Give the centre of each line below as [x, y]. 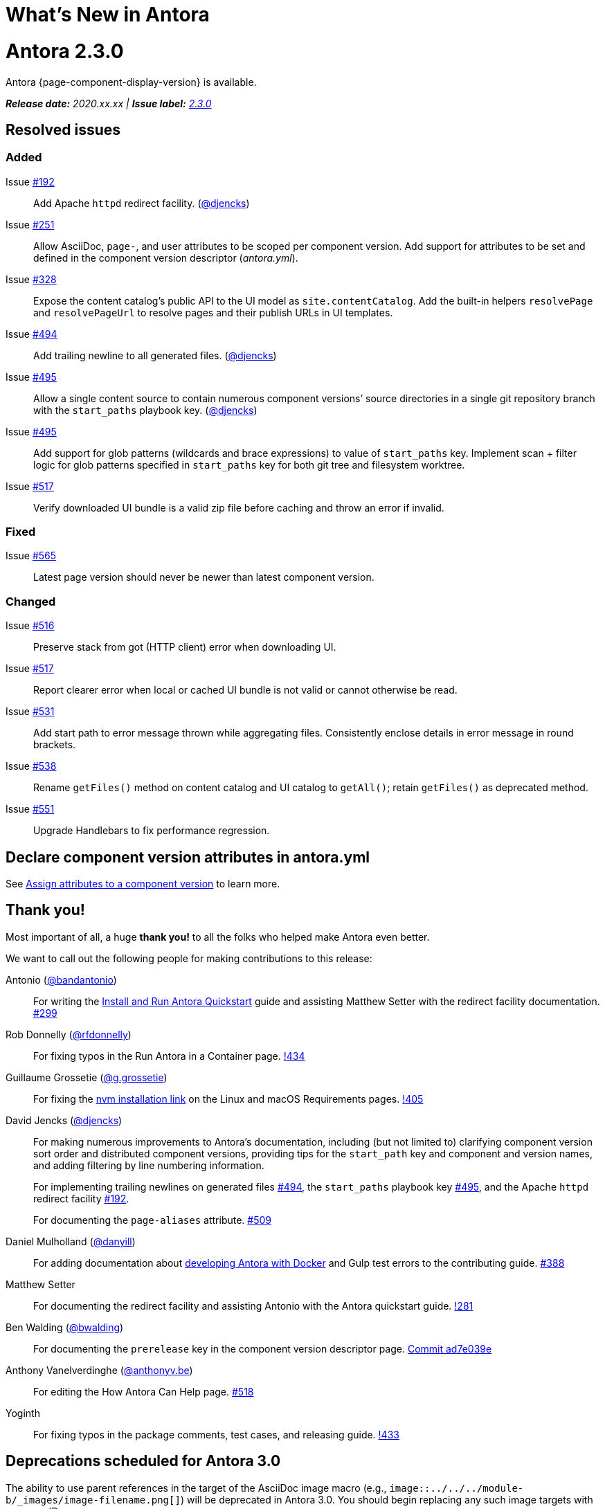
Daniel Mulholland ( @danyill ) [71, 1241]
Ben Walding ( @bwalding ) [65, 1327]
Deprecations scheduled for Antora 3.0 [143, 1461]
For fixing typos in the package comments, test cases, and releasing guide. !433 [216, 1434]
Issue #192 [30, 181]
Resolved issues [63, 129]
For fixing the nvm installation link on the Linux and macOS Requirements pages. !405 [228, 1099]
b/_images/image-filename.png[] [93, 1500]
